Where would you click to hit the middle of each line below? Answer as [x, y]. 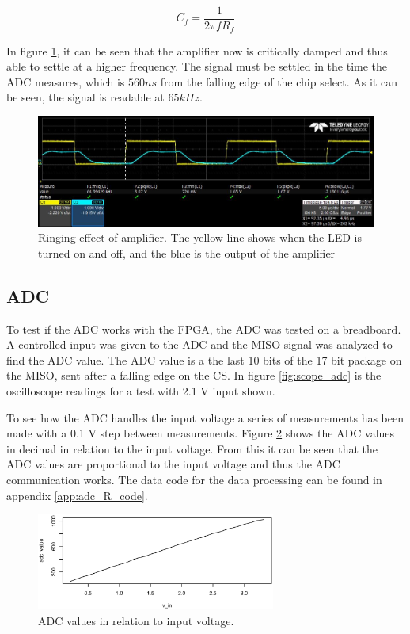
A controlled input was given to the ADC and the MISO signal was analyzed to [199, 344]
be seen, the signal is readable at [85, 97]
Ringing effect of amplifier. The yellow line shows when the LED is [200, 237]
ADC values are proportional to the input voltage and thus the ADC [173, 464]
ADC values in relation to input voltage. [136, 620]
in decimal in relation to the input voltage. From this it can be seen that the [192, 448]
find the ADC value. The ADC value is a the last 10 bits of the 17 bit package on [204, 359]
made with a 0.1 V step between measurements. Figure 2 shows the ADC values [201, 433]
